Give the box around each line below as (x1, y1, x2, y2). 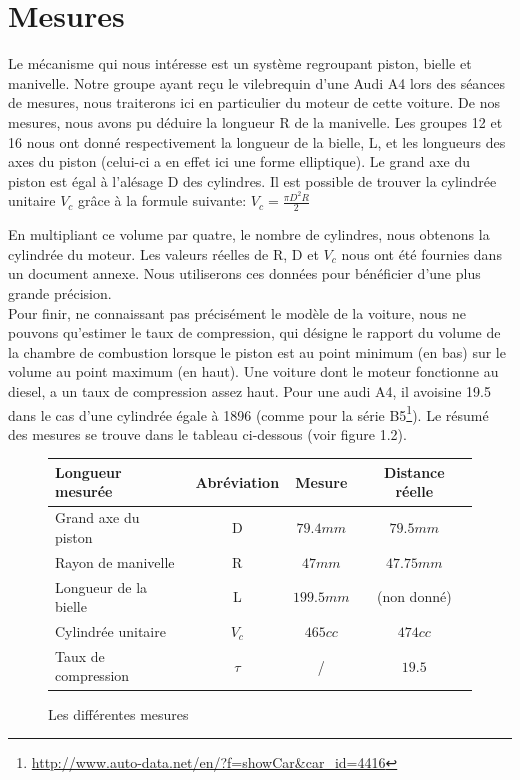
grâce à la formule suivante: (78, 190, 247, 211)
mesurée (55, 481, 113, 502)
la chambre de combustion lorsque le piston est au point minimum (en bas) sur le (8, 341, 506, 362)
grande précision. (8, 282, 112, 303)
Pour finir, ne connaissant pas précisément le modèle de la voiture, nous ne (8, 302, 467, 323)
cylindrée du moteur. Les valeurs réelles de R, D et (8, 243, 319, 264)
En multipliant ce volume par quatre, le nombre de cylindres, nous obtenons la (8, 224, 490, 245)
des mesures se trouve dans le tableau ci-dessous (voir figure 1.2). (8, 423, 407, 444)
